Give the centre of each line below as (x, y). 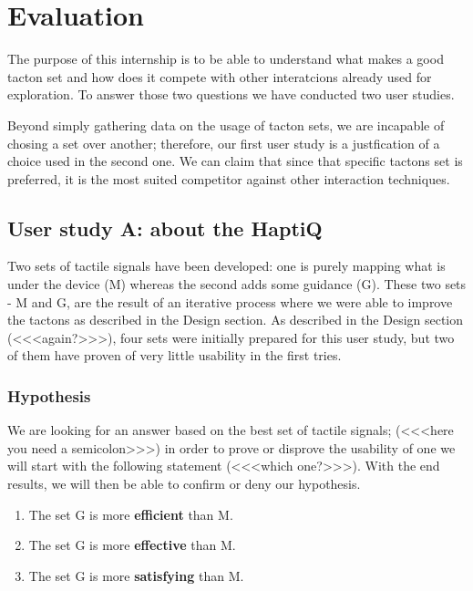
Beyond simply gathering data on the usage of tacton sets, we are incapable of (226, 124)
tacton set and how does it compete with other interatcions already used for (220, 76)
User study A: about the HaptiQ (165, 228)
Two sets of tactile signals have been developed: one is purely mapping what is (226, 266)
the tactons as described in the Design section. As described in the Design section (236, 320)
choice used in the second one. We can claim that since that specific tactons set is (235, 161)
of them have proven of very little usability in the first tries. (175, 355)
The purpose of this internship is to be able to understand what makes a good (226, 59)
